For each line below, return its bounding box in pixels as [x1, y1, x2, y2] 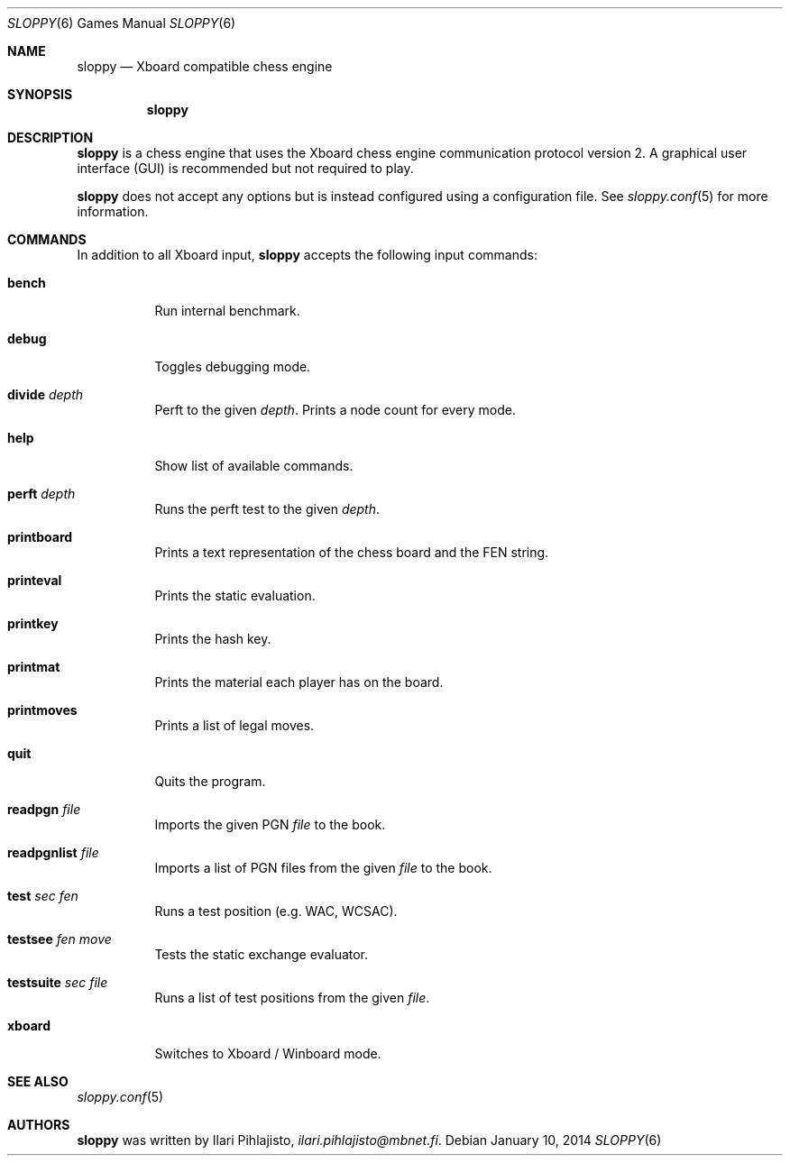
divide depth [7, 387, 84, 402]
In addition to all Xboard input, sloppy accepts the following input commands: [77, 247, 537, 262]
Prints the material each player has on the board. [154, 674, 444, 690]
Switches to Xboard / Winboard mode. [154, 1046, 381, 1061]
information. [77, 204, 149, 219]
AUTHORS [7, 1117, 70, 1132]
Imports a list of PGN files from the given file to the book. [154, 860, 492, 875]
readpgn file [7, 801, 81, 817]
